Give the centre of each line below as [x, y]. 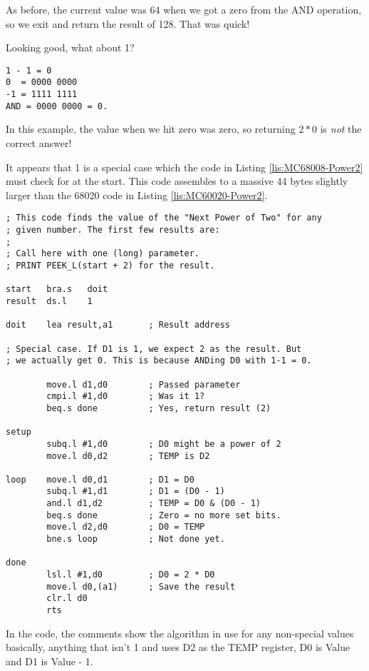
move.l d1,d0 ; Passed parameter [144, 384]
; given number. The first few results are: [113, 230]
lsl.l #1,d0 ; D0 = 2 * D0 [131, 575]
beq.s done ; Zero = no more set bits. [164, 515]
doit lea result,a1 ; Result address [118, 325]
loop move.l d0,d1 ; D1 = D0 [100, 479]
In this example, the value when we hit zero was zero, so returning [151, 129]
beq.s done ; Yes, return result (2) [159, 408]
